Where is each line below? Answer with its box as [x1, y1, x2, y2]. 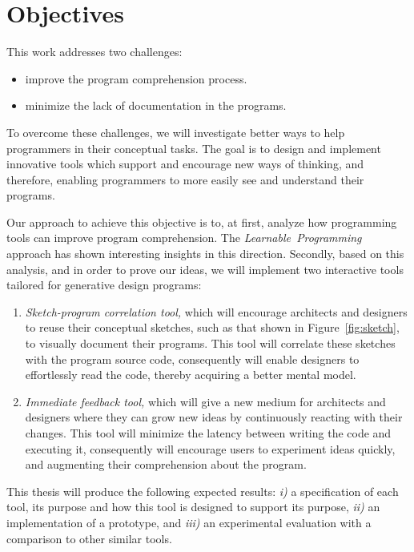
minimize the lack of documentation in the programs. [25, 97, 287, 114]
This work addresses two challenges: [6, 43, 183, 60]
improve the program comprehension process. [25, 70, 247, 87]
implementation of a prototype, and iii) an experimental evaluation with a [6, 514, 372, 530]
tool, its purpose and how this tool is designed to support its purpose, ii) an [6, 498, 380, 515]
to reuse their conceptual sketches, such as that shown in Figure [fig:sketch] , [25, 319, 400, 336]
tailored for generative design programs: [6, 276, 202, 293]
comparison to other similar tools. [6, 530, 172, 546]
